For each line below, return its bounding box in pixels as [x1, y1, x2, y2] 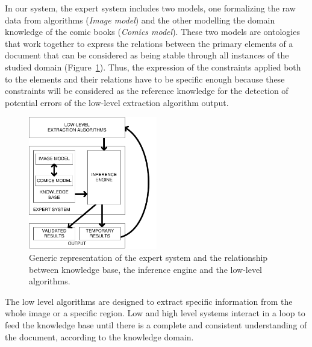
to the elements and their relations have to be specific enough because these [5, 72, 285, 85]
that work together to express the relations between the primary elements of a [5, 37, 293, 49]
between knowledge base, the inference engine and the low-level [29, 263, 263, 275]
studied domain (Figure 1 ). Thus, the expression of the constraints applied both [5, 60, 301, 73]
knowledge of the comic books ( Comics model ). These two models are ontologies [5, 25, 300, 38]
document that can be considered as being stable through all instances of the [5, 49, 289, 61]
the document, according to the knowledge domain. [5, 330, 194, 343]
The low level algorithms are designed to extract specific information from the [5, 295, 293, 307]
